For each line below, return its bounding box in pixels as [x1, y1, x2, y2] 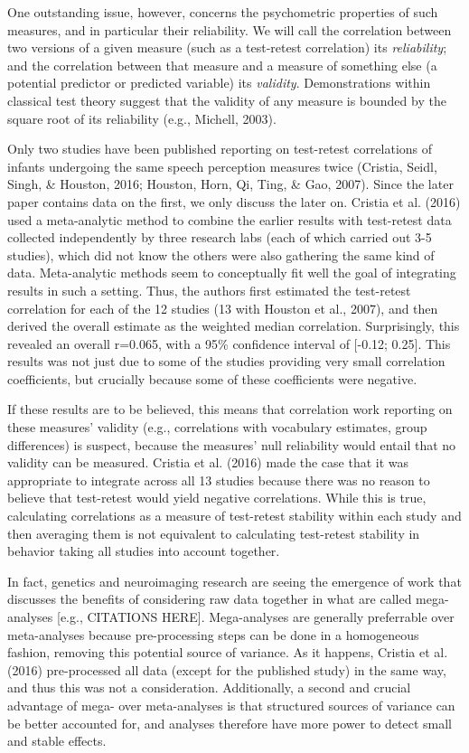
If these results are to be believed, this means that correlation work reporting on [7, 400, 453, 419]
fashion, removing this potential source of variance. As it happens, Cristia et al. [7, 643, 448, 662]
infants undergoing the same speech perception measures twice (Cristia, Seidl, [7, 156, 437, 175]
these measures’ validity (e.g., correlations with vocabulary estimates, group [7, 418, 427, 437]
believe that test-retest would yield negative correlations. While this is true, [7, 488, 427, 507]
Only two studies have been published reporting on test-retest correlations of [7, 139, 433, 158]
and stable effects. [7, 731, 107, 750]
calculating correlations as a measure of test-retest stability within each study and [7, 506, 462, 525]
